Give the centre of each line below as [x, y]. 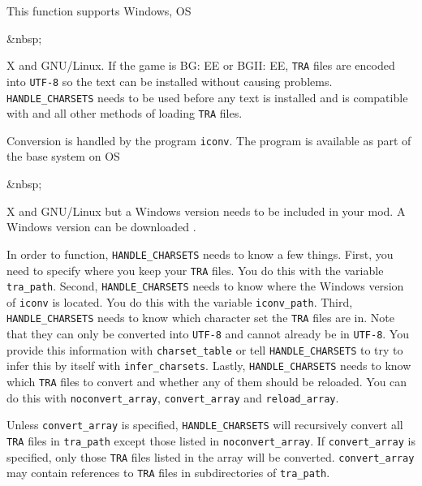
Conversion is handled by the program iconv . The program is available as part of [209, 140]
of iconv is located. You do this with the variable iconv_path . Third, [180, 301]
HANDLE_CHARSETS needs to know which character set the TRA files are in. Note [201, 318]
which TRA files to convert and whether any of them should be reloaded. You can [207, 382]
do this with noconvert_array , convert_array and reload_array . [173, 397]
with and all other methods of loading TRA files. [125, 113]
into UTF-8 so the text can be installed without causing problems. [170, 81]
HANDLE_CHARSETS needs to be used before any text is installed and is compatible [207, 97]
